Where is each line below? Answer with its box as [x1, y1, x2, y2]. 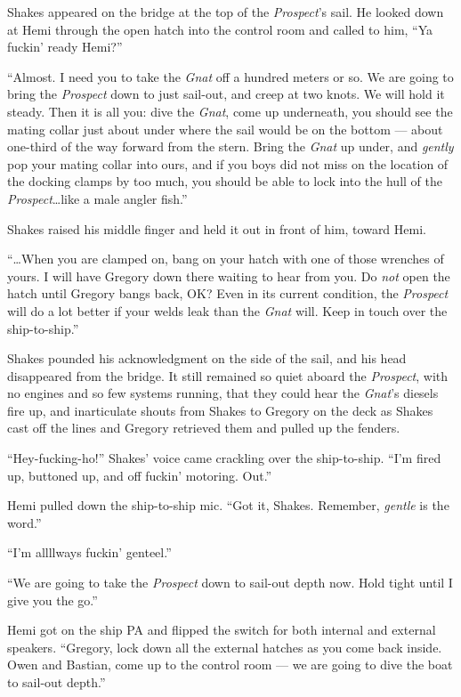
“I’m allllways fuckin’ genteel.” [7, 543, 172, 562]
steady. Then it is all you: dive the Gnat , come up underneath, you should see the [7, 101, 453, 120]
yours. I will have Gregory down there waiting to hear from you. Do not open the [7, 266, 450, 285]
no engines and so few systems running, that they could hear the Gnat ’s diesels [7, 384, 439, 402]
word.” [7, 513, 42, 531]
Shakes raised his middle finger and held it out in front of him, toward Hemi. [7, 219, 426, 238]
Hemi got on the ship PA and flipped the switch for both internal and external [7, 620, 436, 639]
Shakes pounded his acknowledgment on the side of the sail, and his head [7, 349, 407, 368]
